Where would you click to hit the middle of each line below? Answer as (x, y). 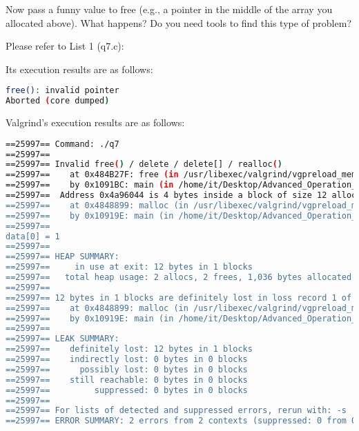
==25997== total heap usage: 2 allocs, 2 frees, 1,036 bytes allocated (179, 278)
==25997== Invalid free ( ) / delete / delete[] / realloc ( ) (144, 164)
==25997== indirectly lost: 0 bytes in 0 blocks (127, 360)
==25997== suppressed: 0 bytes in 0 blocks (127, 390)
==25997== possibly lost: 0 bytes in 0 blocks (127, 369)
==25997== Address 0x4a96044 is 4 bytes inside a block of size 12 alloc (181, 196)
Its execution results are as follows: (79, 69)
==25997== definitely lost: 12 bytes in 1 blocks (129, 349)
